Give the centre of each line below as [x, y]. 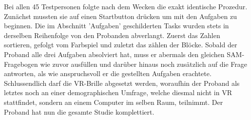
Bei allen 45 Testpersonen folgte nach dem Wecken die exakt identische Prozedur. [126, 6]
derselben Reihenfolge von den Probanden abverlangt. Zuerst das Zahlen [112, 35]
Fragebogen [21, 64]
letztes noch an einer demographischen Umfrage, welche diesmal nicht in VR [118, 92]
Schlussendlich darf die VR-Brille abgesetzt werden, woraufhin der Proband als [122, 83]
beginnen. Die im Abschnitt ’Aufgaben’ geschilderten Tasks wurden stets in [116, 26]
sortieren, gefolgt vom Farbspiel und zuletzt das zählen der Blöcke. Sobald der [121, 45]
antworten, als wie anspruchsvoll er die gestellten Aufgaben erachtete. [108, 73]
